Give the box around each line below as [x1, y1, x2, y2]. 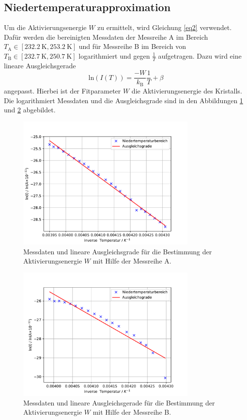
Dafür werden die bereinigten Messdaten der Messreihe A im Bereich [4, 31, 208, 42]
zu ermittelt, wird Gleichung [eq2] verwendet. [97, 22, 232, 32]
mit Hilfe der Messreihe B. [93, 407, 171, 417]
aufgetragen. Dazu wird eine [158, 50, 242, 61]
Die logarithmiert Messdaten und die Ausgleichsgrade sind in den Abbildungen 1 [4, 95, 243, 105]
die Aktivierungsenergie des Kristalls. [131, 85, 242, 95]
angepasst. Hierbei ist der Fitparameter [4, 85, 121, 95]
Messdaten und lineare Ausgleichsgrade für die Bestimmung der [23, 246, 212, 256]
